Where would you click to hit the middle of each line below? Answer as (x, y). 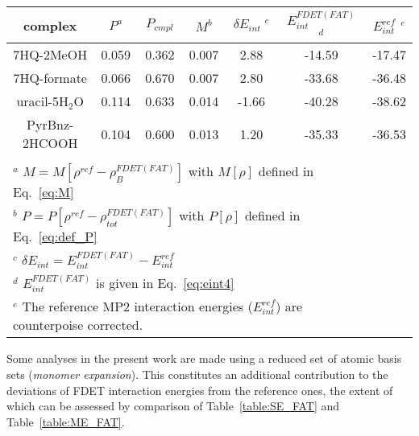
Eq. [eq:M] (44, 192)
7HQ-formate (50, 78)
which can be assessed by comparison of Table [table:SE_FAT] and (173, 406)
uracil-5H (42, 101)
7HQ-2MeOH (50, 55)
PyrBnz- (50, 125)
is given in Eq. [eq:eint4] (165, 283)
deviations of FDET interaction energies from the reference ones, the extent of (200, 390)
